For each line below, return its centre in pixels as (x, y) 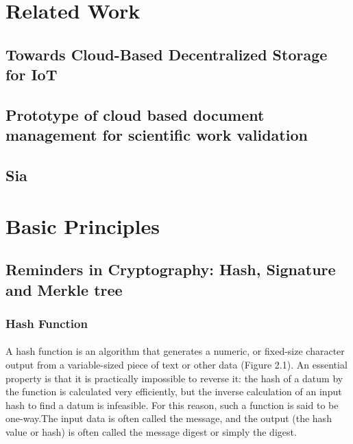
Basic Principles (83, 225)
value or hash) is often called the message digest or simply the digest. (151, 432)
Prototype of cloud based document (135, 114)
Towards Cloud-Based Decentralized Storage (167, 54)
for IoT (32, 74)
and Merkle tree (64, 289)
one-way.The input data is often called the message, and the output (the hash (169, 418)
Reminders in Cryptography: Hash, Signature (171, 269)
